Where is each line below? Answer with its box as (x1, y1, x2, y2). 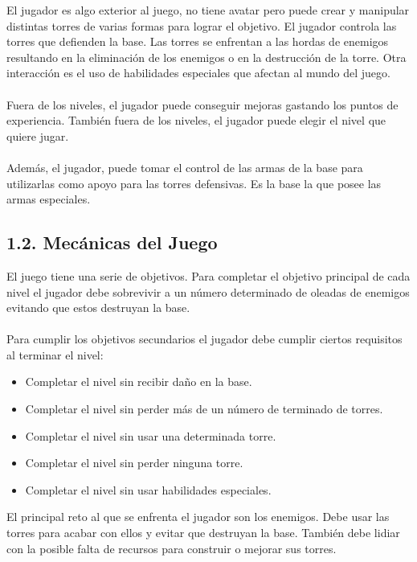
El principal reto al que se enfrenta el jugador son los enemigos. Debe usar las (6, 508, 390, 525)
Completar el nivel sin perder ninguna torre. (25, 454, 243, 471)
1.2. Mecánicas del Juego (6, 230, 218, 255)
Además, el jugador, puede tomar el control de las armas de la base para (6, 158, 363, 175)
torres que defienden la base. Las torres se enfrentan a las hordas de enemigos (6, 33, 389, 50)
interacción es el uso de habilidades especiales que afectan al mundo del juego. (6, 64, 390, 81)
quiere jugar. (6, 127, 69, 144)
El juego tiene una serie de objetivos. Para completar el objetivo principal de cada (6, 267, 411, 284)
